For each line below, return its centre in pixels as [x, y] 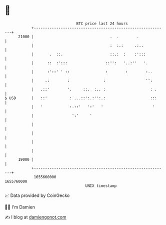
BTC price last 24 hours [102, 24]
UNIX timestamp [101, 186]
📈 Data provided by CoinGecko [37, 195]
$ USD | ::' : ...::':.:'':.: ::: [81, 98]
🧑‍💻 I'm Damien [20, 207]
